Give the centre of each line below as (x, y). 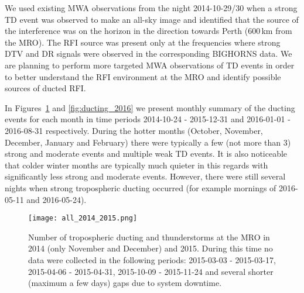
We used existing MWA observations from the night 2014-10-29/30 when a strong (151, 8)
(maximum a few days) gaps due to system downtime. (125, 283)
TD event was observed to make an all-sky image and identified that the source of (152, 19)
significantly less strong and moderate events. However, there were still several (145, 176)
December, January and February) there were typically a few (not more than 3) (148, 142)
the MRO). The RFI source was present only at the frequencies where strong (143, 42)
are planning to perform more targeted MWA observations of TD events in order (150, 65)
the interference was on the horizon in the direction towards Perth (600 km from (148, 31)
